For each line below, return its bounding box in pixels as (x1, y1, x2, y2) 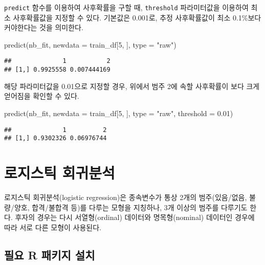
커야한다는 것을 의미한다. (4, 22, 83, 33)
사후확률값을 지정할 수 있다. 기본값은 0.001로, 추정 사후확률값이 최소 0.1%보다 (13, 12, 261, 23)
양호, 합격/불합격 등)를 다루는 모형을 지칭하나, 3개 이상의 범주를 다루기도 (14, 202, 248, 212)
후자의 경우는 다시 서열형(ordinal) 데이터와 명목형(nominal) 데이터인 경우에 (15, 212, 255, 223)
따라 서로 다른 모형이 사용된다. (4, 222, 101, 232)
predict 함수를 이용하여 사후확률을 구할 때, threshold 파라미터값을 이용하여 (4, 2, 249, 12)
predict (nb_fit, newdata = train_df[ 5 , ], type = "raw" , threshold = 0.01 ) (4, 107, 233, 118)
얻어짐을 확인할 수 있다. (4, 91, 79, 101)
